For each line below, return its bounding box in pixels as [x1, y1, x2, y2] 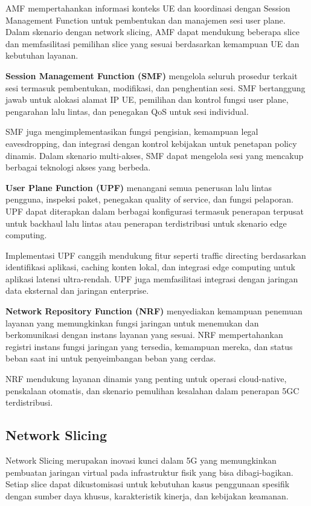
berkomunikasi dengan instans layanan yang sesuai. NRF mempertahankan [5, 328, 283, 341]
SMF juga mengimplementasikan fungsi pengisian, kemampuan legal [5, 125, 258, 138]
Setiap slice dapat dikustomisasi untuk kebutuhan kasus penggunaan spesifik [5, 478, 290, 490]
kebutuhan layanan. [5, 49, 79, 62]
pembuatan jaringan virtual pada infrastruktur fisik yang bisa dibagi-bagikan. [5, 465, 293, 478]
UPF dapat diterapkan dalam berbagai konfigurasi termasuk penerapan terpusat [5, 204, 304, 217]
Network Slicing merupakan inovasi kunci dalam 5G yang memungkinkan [5, 454, 277, 467]
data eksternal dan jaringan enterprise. [5, 284, 149, 297]
